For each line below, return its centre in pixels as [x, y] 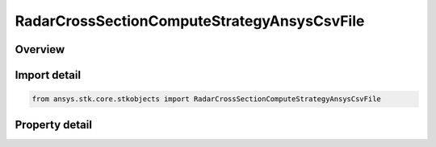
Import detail [48, 75]
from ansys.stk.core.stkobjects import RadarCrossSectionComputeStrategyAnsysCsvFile [206, 99]
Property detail [54, 125]
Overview [40, 49]
